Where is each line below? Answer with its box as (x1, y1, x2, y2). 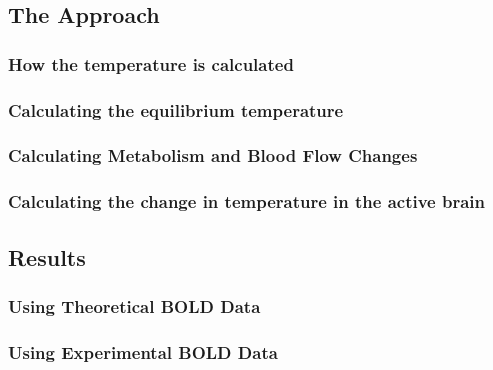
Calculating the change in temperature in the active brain (8, 189, 486, 214)
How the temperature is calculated (8, 51, 294, 76)
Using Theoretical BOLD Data (8, 293, 261, 318)
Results (8, 241, 86, 272)
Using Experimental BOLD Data (8, 339, 278, 364)
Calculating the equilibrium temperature (8, 97, 344, 122)
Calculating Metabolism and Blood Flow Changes (8, 143, 418, 168)
